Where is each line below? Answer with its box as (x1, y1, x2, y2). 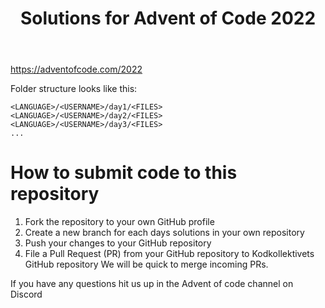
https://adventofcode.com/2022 (10, 63, 143, 76)
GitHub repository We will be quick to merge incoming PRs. (24, 258, 269, 271)
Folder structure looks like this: (10, 83, 138, 95)
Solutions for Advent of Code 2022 (19, 7, 317, 30)
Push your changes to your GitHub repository (24, 237, 212, 249)
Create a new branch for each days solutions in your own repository (24, 227, 305, 239)
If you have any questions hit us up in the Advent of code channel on (10, 278, 294, 290)
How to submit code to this (10, 162, 238, 184)
